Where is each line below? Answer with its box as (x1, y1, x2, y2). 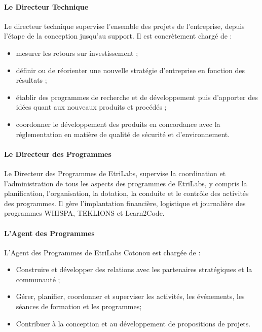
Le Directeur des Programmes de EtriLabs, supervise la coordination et (4, 168, 226, 178)
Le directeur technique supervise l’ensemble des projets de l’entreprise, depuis (4, 20, 245, 31)
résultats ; (16, 75, 47, 85)
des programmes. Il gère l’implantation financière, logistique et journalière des (4, 197, 246, 208)
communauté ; (16, 274, 60, 284)
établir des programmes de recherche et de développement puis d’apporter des (16, 91, 258, 102)
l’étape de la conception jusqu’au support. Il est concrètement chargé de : (4, 30, 232, 41)
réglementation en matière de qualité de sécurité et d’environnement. (16, 128, 230, 139)
